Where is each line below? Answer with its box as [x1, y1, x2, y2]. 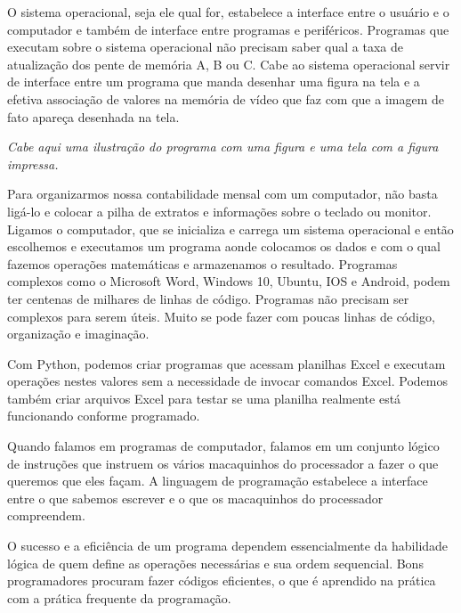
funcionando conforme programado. [7, 406, 200, 425]
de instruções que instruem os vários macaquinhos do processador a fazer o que [7, 454, 439, 472]
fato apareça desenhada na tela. [7, 107, 180, 126]
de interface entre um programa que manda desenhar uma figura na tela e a [7, 72, 420, 91]
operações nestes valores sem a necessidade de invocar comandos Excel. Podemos [7, 372, 448, 390]
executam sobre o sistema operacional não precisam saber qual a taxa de [7, 37, 403, 56]
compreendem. [7, 506, 85, 525]
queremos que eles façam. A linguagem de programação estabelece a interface [7, 471, 428, 490]
